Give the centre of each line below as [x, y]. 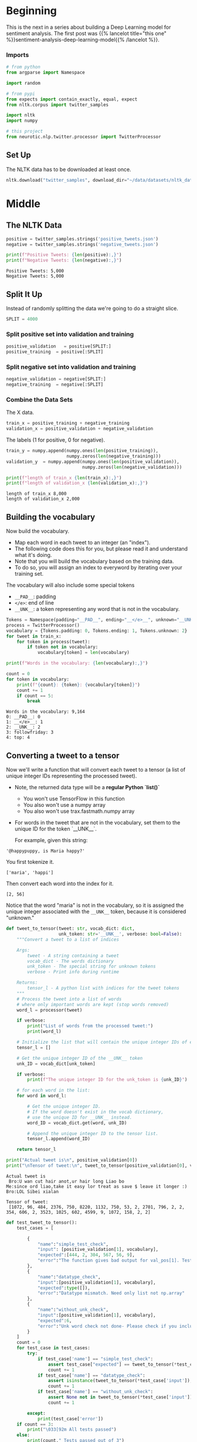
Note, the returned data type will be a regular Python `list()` [87, 787]
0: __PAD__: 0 [23, 717]
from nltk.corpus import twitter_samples [57, 105]
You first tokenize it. [30, 862]
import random [23, 83]
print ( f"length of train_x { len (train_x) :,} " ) [64, 478]
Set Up [18, 155]
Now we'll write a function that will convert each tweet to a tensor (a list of [96, 770]
